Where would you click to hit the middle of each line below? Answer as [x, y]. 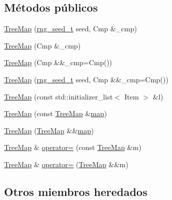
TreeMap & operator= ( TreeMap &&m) [66, 164]
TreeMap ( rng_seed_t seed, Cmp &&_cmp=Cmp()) [86, 79]
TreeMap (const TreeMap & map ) [56, 113]
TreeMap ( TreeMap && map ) [49, 130]
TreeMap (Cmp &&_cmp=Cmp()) [58, 62]
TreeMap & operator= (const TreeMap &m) [73, 147]
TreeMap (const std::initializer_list [58, 96]
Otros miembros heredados [76, 191]
